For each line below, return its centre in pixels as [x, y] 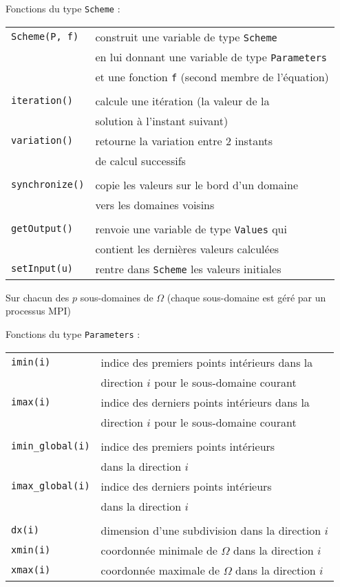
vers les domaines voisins [155, 204]
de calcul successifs [140, 160]
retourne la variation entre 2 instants [184, 140]
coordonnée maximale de [160, 570]
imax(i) [31, 402]
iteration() [42, 101]
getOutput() [42, 229]
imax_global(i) [51, 486]
